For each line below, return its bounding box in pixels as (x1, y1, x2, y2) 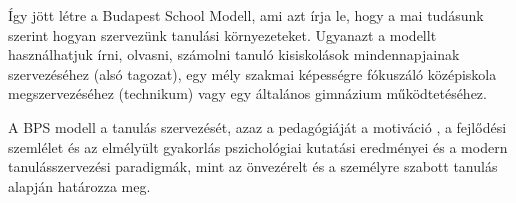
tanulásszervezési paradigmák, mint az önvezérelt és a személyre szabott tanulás (8, 156, 498, 177)
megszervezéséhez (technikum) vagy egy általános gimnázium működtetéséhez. (8, 83, 487, 104)
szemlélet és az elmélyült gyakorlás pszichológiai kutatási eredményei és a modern (8, 136, 508, 157)
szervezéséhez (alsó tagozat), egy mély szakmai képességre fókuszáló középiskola (8, 63, 497, 84)
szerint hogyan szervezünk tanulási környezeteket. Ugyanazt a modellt (8, 24, 437, 45)
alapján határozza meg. (8, 175, 151, 196)
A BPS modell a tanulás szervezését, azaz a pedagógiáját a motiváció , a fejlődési (8, 116, 507, 137)
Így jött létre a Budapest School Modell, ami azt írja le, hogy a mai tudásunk (8, 5, 484, 25)
